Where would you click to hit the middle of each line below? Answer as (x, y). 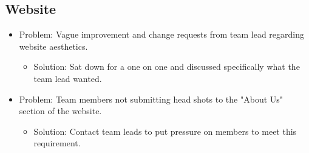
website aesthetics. (53, 46)
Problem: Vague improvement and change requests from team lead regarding (161, 34)
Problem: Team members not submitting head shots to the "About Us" (151, 99)
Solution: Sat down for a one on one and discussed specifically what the (167, 66)
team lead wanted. (68, 78)
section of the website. (60, 111)
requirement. (57, 143)
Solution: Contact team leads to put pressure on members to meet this (165, 131)
